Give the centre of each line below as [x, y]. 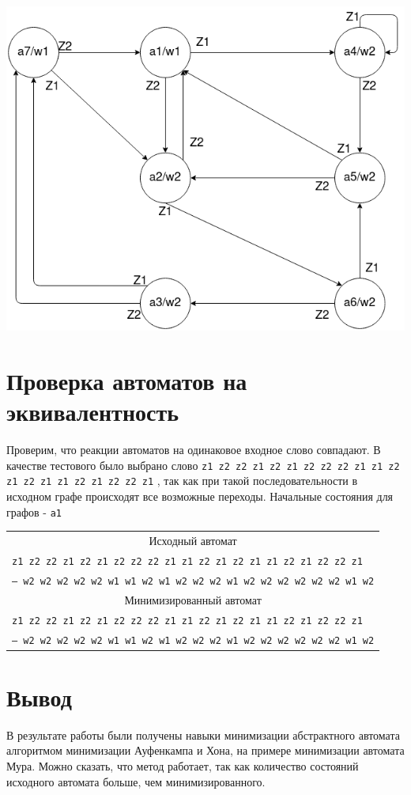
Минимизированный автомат [193, 599]
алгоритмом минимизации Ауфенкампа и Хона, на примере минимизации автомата [205, 750]
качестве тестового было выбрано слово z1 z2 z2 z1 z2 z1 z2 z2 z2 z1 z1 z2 [203, 465]
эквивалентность [92, 412]
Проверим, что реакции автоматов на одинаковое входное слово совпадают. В [194, 450]
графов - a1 [34, 511]
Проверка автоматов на [127, 381]
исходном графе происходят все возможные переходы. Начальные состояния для [200, 496]
